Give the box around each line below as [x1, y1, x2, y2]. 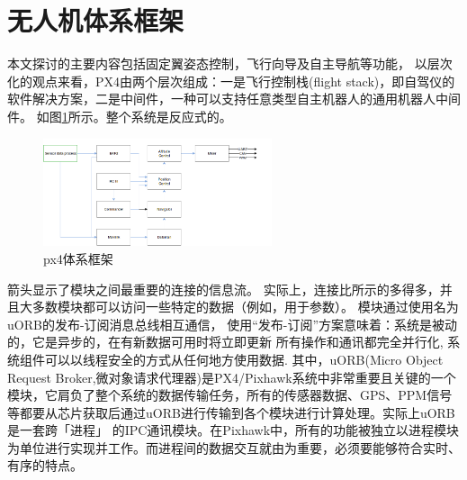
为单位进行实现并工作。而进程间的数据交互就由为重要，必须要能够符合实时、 [7, 438, 461, 457]
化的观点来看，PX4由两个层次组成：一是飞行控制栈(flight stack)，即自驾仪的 [7, 71, 455, 90]
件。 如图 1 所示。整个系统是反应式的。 [7, 106, 232, 125]
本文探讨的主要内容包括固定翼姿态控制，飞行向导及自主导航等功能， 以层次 [7, 54, 453, 73]
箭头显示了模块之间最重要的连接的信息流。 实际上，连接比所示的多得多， [7, 279, 440, 298]
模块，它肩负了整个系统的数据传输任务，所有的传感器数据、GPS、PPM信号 [7, 385, 453, 404]
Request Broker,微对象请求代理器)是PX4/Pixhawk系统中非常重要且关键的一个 [7, 367, 456, 386]
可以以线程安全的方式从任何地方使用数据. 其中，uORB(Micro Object [44, 349, 444, 368]
